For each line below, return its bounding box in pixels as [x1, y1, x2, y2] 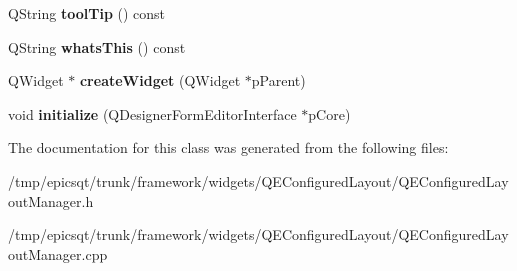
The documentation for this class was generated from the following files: [8, 137, 449, 158]
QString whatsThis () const [8, 36, 186, 57]
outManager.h [8, 190, 94, 211]
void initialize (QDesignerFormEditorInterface [8, 103, 297, 124]
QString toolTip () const [8, 3, 166, 23]
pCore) [308, 103, 351, 124]
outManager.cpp [8, 243, 108, 264]
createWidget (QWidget [79, 70, 241, 91]
